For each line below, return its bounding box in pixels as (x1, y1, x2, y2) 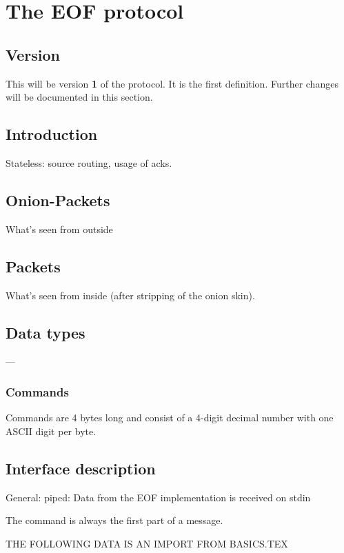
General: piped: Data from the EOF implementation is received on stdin (6, 490, 311, 504)
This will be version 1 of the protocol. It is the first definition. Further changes (6, 76, 338, 90)
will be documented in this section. (6, 90, 153, 104)
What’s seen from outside (6, 221, 113, 236)
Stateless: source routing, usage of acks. (6, 155, 172, 170)
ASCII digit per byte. (6, 423, 97, 438)
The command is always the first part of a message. (6, 513, 223, 527)
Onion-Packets (6, 189, 110, 210)
